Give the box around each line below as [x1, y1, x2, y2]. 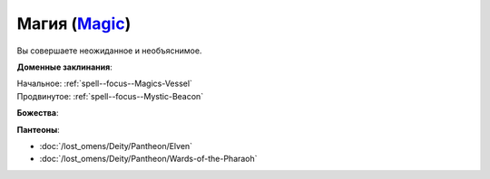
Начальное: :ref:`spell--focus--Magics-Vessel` [16, 78, 192, 89]
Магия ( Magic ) [16, 14, 132, 33]
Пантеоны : [16, 124, 61, 135]
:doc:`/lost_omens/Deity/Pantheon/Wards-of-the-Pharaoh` [39, 154, 258, 165]
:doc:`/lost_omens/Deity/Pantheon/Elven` [39, 140, 193, 151]
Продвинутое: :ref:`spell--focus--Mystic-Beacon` [16, 90, 204, 101]
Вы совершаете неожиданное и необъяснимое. [16, 45, 202, 56]
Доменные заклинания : [16, 61, 113, 72]
